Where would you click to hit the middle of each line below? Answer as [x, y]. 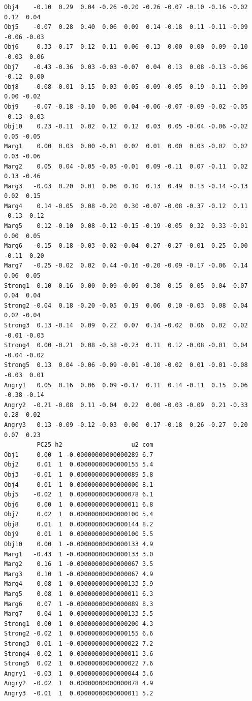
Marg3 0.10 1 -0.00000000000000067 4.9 [79, 574]
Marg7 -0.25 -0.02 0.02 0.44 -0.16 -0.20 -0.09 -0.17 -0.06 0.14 [126, 266]
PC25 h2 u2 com [95, 445]
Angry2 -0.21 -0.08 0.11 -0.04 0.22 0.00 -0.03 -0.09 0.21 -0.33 [126, 405]
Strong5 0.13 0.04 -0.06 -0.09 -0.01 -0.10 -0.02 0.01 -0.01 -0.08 [126, 365]
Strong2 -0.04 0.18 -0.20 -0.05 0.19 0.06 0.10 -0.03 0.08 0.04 [126, 305]
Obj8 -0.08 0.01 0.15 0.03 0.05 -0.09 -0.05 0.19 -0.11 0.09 [126, 87]
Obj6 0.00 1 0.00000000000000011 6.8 [79, 504]
